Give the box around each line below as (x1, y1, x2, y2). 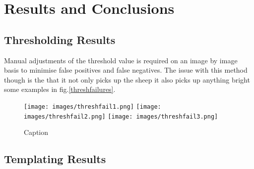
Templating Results (4, 151, 106, 167)
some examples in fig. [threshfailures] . (4, 84, 116, 94)
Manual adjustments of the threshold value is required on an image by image (4, 55, 238, 65)
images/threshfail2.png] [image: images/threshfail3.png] (24, 113, 218, 120)
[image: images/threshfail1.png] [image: (24, 103, 161, 110)
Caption (24, 127, 49, 137)
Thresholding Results (4, 32, 116, 47)
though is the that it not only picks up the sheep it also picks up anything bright (4, 74, 250, 84)
